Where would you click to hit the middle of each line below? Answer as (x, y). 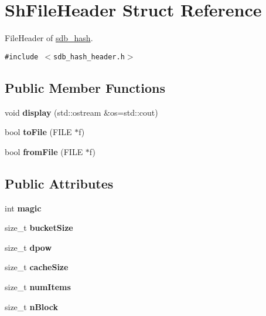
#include (22, 57)
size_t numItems (38, 286)
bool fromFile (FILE (44, 151)
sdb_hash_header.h (89, 57)
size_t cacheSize (37, 267)
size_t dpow (28, 247)
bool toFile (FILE (38, 132)
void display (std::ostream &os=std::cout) (81, 112)
